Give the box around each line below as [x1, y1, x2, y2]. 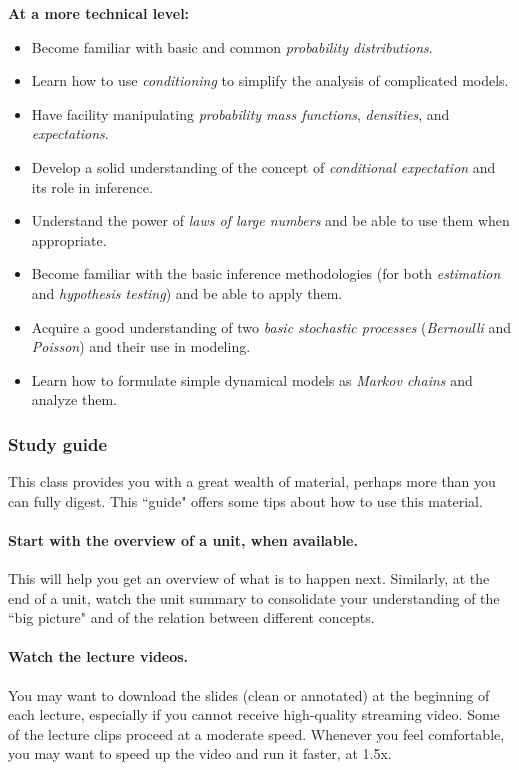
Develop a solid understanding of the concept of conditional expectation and [31, 156, 496, 177]
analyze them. [31, 389, 117, 410]
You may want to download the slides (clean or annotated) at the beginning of [8, 684, 490, 705]
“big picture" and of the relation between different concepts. [8, 607, 375, 628]
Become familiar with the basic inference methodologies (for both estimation [31, 263, 501, 284]
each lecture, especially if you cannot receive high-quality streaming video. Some [8, 704, 500, 725]
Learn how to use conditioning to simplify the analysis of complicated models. [31, 70, 509, 91]
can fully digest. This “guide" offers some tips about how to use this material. [8, 490, 483, 511]
